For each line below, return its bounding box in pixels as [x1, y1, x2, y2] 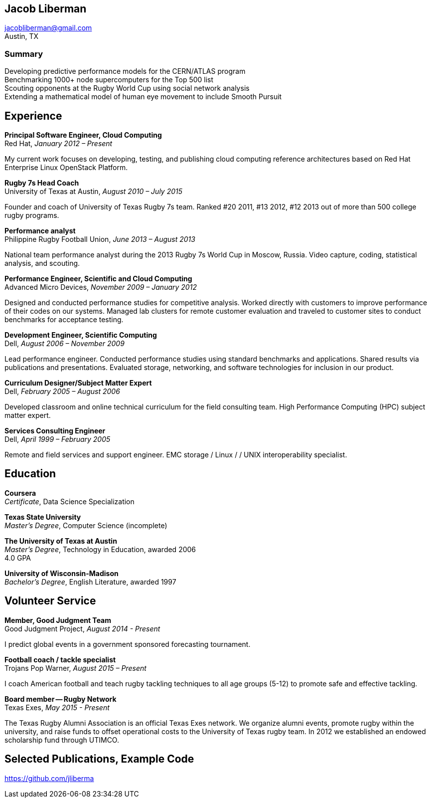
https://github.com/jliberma [4, 774, 94, 783]
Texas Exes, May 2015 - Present [4, 703, 110, 712]
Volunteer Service [4, 595, 96, 607]
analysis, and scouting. [4, 259, 80, 268]
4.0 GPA [4, 553, 31, 562]
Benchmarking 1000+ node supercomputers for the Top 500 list [4, 75, 214, 84]
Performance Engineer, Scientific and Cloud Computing [4, 274, 192, 283]
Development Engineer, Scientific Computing [4, 331, 157, 340]
